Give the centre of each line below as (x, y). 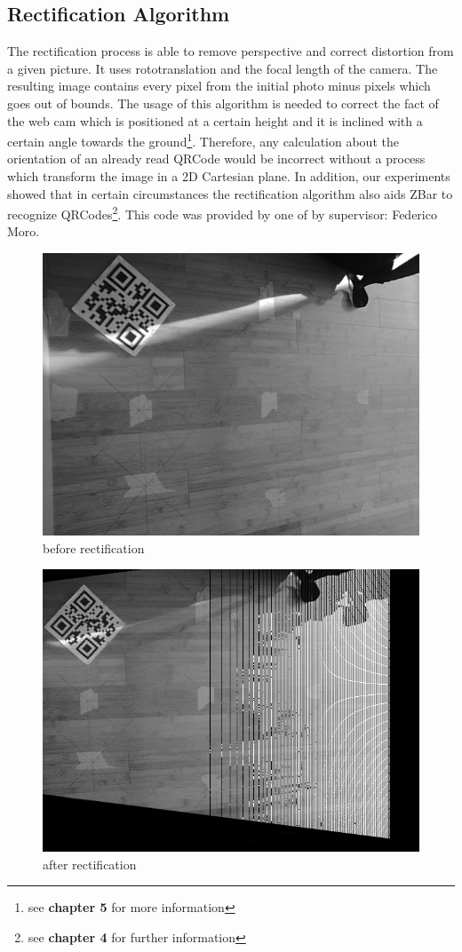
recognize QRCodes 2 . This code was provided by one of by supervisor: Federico (222, 213)
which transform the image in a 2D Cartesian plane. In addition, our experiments (229, 176)
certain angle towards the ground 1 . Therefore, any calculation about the (203, 140)
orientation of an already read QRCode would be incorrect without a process (216, 159)
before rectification (94, 547)
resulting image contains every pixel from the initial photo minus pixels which (219, 86)
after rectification (90, 864)
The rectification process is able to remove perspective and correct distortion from (231, 51)
